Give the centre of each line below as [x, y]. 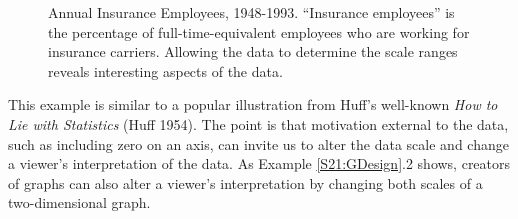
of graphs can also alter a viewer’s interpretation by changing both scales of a [245, 182]
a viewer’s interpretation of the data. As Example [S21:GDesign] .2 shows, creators [259, 163]
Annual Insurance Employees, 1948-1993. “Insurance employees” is [251, 12]
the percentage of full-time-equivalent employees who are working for [259, 31]
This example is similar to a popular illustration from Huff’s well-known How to [253, 104]
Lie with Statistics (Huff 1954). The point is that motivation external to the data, [258, 123]
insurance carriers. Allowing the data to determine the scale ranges [253, 51]
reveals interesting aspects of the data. [165, 70]
